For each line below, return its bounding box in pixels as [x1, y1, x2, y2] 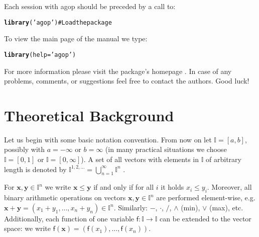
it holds [161, 182, 184, 192]
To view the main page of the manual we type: [4, 33, 148, 44]
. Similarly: [113, 202, 148, 212]
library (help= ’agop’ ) [4, 51, 76, 58]
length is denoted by [4, 164, 67, 174]
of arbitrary [206, 154, 241, 164]
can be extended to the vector [160, 213, 251, 223]
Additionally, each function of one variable [4, 213, 135, 223]
